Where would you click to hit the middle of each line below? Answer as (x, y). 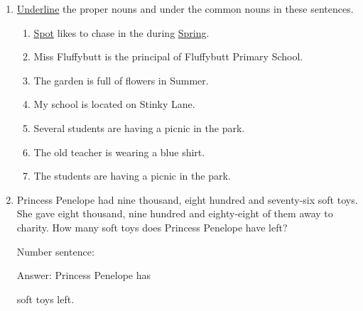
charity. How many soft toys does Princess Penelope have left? (152, 227)
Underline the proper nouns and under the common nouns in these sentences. (185, 9)
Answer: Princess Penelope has (83, 275)
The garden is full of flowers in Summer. (121, 80)
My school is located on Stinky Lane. (114, 104)
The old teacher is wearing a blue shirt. (119, 152)
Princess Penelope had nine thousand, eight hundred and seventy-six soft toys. (187, 199)
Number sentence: (55, 251)
